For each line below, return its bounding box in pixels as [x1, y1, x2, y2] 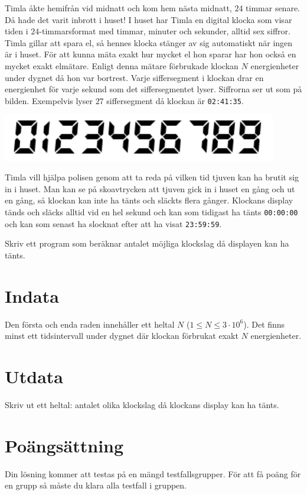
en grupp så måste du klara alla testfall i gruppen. [5, 479, 187, 491]
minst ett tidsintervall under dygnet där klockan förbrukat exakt [5, 329, 239, 342]
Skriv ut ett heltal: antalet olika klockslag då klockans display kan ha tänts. [5, 398, 279, 410]
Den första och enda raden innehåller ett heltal [5, 318, 175, 330]
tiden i [5, 25, 28, 37]
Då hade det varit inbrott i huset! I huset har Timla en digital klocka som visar [5, 13, 292, 25]
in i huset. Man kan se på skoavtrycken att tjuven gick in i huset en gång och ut [5, 182, 295, 195]
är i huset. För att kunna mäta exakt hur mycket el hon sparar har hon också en [5, 48, 296, 60]
